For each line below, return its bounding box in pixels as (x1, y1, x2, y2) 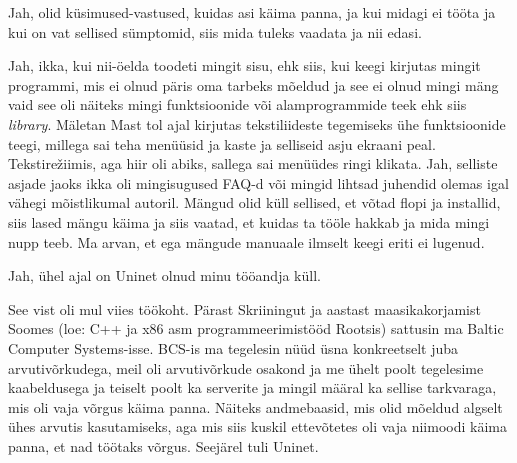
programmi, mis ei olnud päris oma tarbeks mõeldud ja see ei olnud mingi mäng (8, 74, 499, 95)
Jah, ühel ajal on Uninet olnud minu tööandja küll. (8, 265, 321, 286)
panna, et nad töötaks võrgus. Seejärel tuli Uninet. (8, 435, 319, 456)
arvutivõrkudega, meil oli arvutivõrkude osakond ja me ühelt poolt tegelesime (8, 357, 484, 378)
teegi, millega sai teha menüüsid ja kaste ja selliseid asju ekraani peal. (8, 133, 436, 154)
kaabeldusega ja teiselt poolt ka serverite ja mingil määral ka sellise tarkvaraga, (8, 377, 497, 398)
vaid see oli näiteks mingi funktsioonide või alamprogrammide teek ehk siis (8, 94, 467, 115)
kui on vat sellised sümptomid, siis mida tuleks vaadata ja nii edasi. (8, 21, 422, 42)
